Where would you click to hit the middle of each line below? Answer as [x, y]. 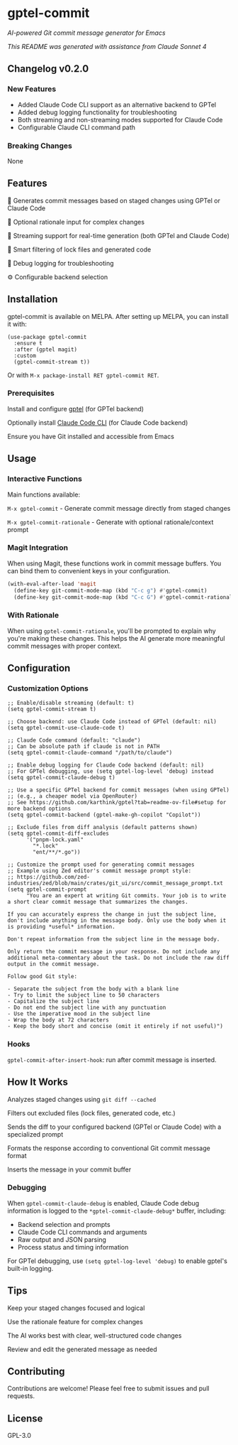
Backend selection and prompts [64, 1224]
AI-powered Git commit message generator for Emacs [86, 33]
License [25, 1418]
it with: [17, 324]
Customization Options [48, 688]
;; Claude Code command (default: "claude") [74, 740]
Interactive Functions [45, 479]
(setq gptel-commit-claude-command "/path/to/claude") [90, 753]
